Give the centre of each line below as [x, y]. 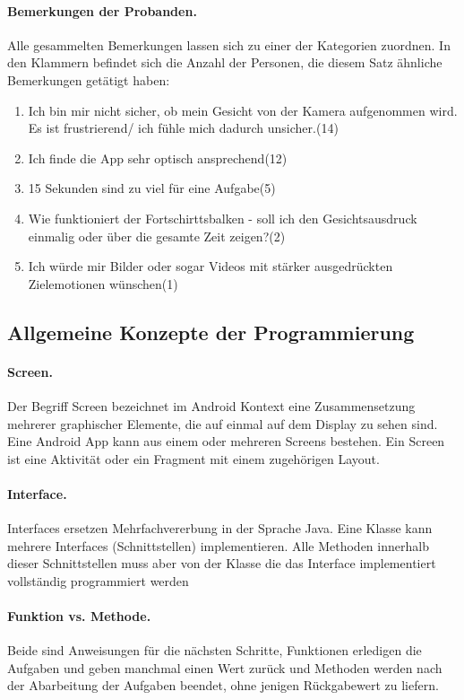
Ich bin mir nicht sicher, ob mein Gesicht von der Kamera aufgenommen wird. [243, 110]
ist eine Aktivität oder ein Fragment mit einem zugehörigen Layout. [193, 458]
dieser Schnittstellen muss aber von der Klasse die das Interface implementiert [222, 563]
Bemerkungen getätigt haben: [89, 79]
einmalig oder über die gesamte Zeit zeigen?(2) [157, 236]
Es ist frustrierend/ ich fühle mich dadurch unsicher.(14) [183, 128]
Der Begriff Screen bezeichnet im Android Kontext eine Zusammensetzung [211, 405]
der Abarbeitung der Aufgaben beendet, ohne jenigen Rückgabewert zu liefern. [223, 685]
